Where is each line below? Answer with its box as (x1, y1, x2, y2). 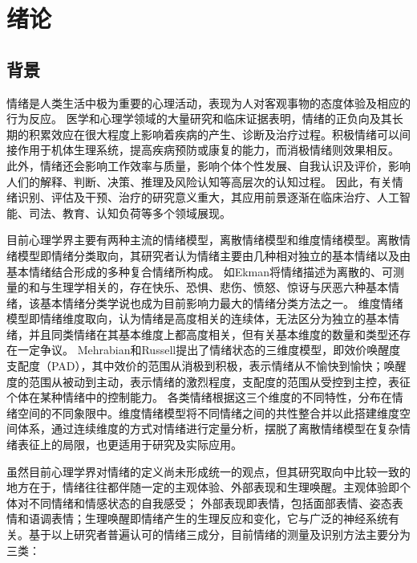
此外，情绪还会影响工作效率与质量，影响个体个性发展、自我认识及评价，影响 (6, 157, 411, 173)
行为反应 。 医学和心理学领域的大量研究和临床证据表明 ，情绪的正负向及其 (6, 110, 392, 127)
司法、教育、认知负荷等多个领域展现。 (28, 204, 231, 221)
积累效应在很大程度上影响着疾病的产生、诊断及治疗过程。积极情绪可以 (28, 125, 399, 142)
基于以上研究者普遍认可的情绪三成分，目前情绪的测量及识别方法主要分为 (28, 526, 411, 543)
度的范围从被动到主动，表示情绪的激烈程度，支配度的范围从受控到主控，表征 (6, 373, 411, 390)
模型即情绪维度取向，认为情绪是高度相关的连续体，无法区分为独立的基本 (6, 310, 388, 327)
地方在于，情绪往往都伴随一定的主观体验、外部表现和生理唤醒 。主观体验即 (6, 479, 399, 496)
